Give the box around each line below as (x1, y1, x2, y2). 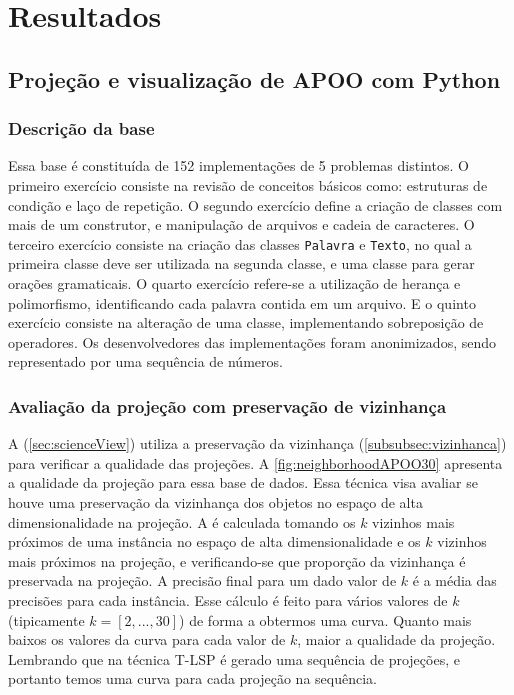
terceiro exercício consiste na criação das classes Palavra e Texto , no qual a (8, 233, 472, 254)
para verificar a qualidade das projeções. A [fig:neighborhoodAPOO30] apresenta (8, 452, 503, 473)
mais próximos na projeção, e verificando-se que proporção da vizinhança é (8, 550, 466, 571)
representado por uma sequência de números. (8, 351, 283, 372)
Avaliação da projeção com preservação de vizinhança (8, 393, 447, 418)
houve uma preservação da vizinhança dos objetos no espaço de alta (8, 491, 423, 512)
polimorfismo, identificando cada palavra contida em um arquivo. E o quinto (8, 292, 476, 313)
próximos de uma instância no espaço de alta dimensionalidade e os (8, 531, 421, 552)
